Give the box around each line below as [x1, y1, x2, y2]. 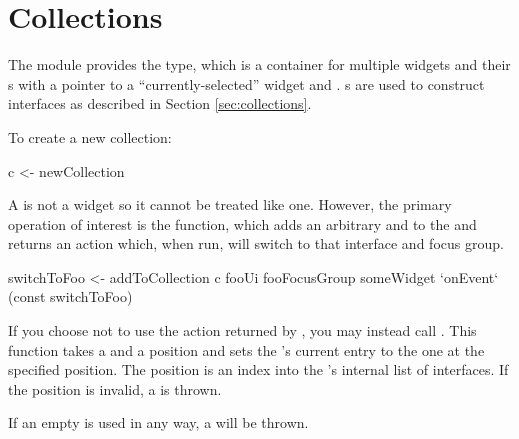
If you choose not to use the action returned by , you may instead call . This [8, 320, 477, 341]
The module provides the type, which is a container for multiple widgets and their [8, 54, 511, 75]
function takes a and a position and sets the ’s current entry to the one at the [8, 339, 485, 360]
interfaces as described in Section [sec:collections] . [8, 93, 312, 114]
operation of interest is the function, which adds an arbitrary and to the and [8, 213, 477, 234]
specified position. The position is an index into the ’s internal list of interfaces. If [8, 359, 509, 380]
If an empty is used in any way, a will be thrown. [8, 412, 309, 433]
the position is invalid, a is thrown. [8, 378, 222, 399]
